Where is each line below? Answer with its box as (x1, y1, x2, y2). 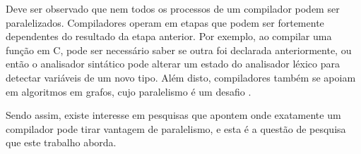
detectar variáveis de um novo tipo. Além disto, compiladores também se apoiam (6, 70, 356, 84)
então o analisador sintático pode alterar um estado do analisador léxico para (6, 56, 341, 71)
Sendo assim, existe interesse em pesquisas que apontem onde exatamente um (6, 108, 341, 122)
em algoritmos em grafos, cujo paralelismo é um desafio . (6, 84, 251, 98)
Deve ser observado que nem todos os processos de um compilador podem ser (6, 1, 340, 15)
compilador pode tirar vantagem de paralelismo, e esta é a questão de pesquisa (6, 121, 346, 136)
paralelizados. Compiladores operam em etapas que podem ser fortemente (6, 15, 324, 30)
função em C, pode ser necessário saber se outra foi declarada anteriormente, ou (6, 42, 352, 57)
